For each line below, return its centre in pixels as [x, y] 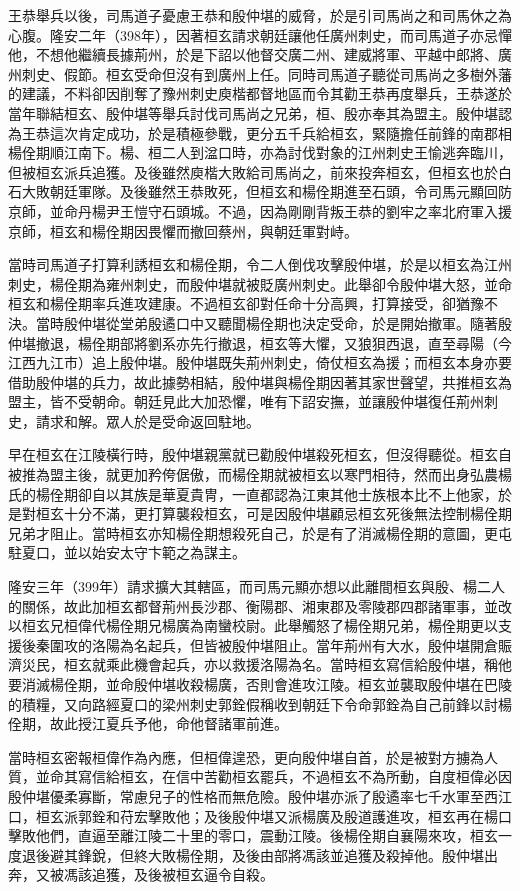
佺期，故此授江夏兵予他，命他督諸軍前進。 [148, 723]
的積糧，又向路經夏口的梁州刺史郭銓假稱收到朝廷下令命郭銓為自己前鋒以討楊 [260, 703]
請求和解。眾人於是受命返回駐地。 [147, 420]
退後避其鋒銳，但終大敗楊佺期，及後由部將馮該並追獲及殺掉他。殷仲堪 [252, 854]
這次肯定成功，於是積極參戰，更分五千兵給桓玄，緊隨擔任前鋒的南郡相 [280, 132]
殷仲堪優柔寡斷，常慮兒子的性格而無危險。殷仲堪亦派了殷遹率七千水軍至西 [253, 795]
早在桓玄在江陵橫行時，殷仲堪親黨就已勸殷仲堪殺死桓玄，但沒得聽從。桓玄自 [260, 454]
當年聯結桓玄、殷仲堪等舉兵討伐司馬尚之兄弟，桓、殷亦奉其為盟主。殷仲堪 [253, 112]
